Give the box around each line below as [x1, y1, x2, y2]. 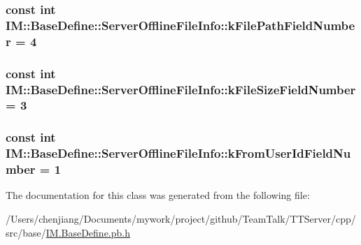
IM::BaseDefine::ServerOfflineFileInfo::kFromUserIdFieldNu [6, 144, 351, 162]
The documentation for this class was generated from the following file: [6, 188, 310, 202]
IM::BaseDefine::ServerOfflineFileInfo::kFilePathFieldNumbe [6, 16, 355, 34]
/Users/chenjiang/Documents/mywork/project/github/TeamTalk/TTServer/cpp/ [6, 211, 356, 226]
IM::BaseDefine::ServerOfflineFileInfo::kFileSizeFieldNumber [6, 80, 356, 98]
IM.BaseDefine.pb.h [45, 225, 131, 239]
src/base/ [6, 225, 46, 239]
